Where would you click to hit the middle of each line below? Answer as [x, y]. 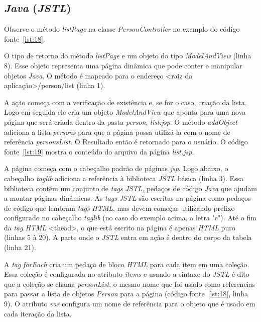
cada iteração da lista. [38, 313]
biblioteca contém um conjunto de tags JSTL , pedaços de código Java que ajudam [130, 188]
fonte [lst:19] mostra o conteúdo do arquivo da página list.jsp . [99, 151]
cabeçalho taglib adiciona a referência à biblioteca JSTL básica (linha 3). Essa [124, 178]
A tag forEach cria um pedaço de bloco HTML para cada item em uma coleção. [127, 264]
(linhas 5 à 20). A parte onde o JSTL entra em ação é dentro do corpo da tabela [128, 237]
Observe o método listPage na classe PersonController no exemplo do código [122, 29]
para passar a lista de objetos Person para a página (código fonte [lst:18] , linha [126, 294]
